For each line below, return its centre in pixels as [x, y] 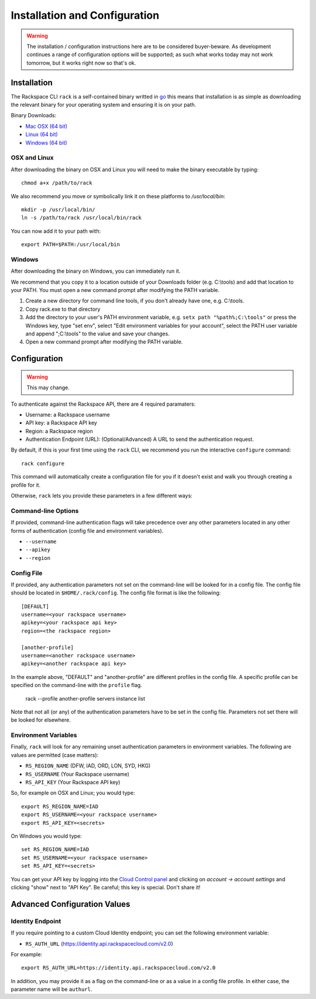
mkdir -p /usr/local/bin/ [59, 209]
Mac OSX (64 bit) [46, 126]
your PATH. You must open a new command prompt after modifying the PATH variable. [115, 290]
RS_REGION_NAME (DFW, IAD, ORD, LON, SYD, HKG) [88, 766]
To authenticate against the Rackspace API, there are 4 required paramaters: [103, 404]
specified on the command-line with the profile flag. [77, 685]
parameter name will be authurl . [51, 989]
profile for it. [26, 485]
